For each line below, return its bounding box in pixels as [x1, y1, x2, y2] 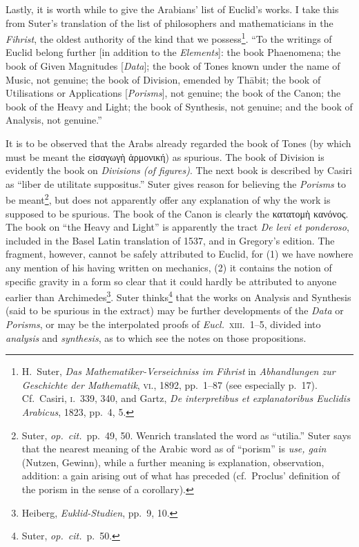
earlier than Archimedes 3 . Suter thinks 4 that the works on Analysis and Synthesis [6, 288, 351, 304]
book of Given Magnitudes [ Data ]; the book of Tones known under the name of [6, 59, 340, 73]
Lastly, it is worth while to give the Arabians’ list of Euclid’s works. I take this [6, 2, 339, 16]
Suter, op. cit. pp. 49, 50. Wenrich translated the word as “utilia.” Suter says [21, 428, 351, 442]
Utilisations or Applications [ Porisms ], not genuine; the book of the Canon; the [6, 86, 341, 100]
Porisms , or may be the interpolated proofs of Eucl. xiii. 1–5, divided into [6, 317, 321, 332]
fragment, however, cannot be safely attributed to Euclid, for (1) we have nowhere [6, 247, 353, 261]
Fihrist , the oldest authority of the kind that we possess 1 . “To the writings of [6, 30, 332, 46]
